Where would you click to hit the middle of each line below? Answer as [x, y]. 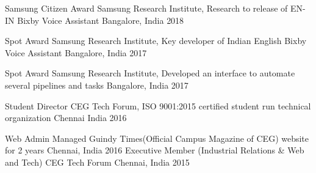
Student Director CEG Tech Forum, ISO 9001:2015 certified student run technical [158, 105]
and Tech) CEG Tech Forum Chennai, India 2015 [97, 162]
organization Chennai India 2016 [66, 118]
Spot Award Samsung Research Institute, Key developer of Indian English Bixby [156, 41]
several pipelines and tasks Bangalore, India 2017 [97, 85]
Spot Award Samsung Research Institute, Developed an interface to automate [150, 73]
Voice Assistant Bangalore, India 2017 [76, 52]
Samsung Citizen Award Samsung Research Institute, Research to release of [146, 8]
